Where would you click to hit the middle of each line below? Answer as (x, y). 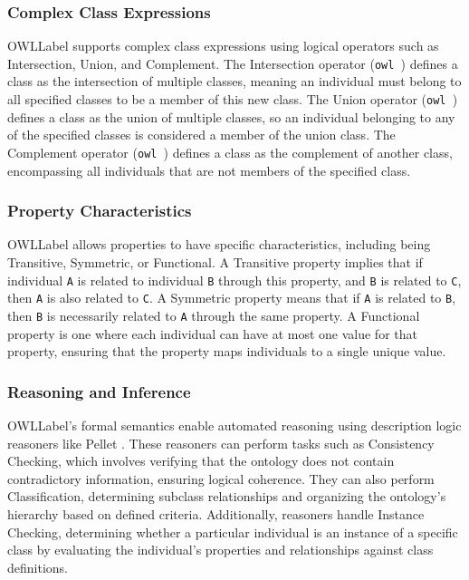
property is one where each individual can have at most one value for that (212, 333)
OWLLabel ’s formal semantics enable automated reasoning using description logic (234, 425)
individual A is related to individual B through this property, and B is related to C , (234, 280)
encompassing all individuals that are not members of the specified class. (209, 170)
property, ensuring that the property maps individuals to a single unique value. (227, 351)
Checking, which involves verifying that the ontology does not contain (201, 461)
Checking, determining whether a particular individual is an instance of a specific (233, 532)
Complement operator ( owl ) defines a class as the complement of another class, (230, 152)
